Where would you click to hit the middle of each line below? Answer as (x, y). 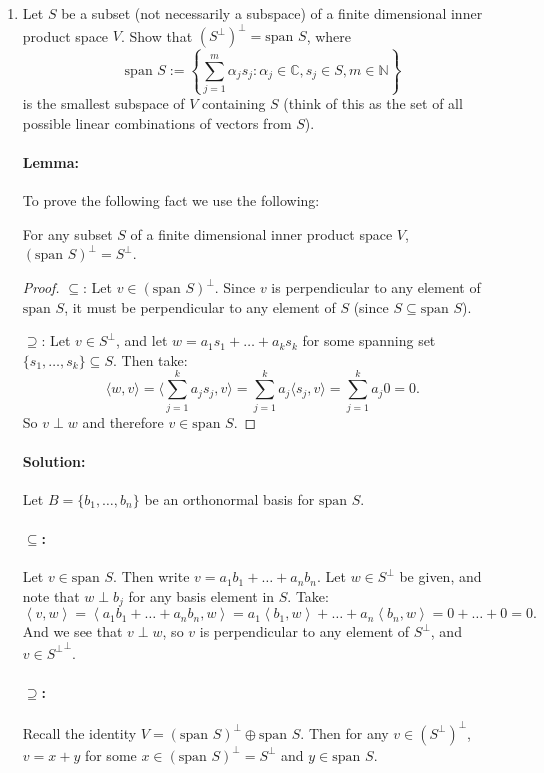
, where (329, 35)
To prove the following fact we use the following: (171, 200)
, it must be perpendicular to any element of (200, 306)
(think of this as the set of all (373, 103)
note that (51, 595)
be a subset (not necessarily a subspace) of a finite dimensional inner (272, 13)
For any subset (67, 233)
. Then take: (150, 359)
